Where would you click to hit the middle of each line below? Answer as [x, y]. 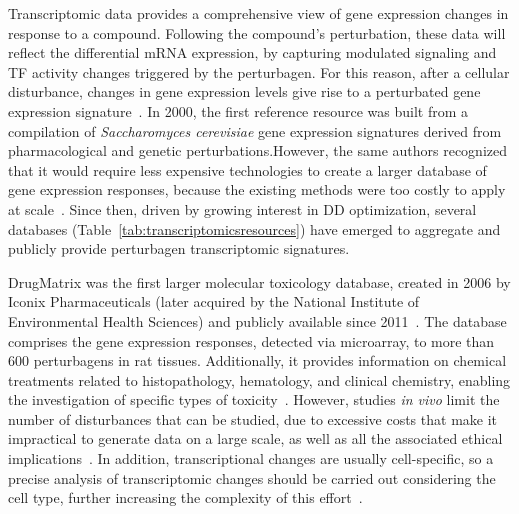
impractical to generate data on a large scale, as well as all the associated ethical [255, 438]
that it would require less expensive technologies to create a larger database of [247, 169]
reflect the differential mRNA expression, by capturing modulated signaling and [252, 52]
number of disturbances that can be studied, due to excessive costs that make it [253, 418]
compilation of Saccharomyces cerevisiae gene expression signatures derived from [255, 130]
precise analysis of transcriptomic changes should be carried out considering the [252, 477]
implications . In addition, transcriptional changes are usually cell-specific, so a [251, 458]
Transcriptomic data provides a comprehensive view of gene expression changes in [258, 13]
